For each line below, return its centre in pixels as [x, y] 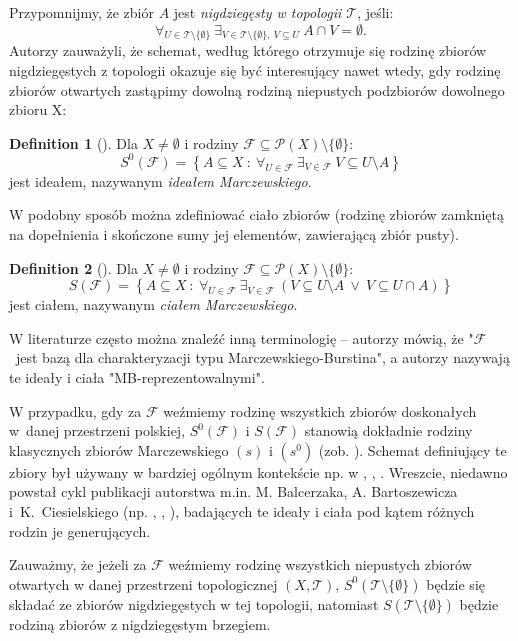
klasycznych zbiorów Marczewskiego [119, 449]
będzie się [455, 583]
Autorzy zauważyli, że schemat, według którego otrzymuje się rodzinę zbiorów [248, 50]
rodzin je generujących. [80, 530]
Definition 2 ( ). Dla [73, 267]
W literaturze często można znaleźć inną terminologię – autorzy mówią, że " [241, 337]
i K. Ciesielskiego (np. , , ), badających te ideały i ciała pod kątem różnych [242, 510]
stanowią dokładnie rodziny [388, 430]
